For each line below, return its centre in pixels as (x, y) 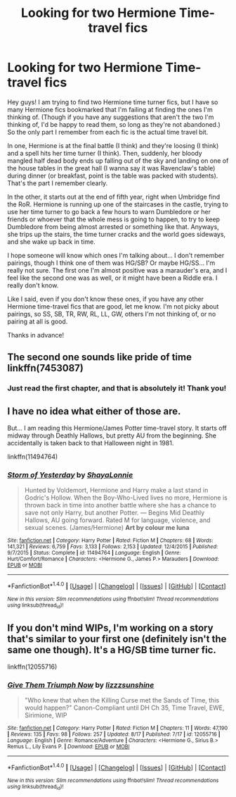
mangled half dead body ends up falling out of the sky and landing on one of (118, 161)
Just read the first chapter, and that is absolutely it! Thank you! (117, 388)
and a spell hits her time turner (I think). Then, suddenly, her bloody (105, 153)
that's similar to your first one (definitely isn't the (117, 639)
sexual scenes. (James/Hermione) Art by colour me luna (107, 528)
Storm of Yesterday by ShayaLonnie (70, 475)
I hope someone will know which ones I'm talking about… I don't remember (116, 255)
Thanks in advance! (36, 335)
